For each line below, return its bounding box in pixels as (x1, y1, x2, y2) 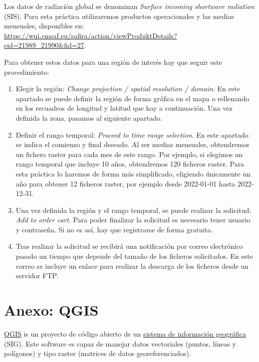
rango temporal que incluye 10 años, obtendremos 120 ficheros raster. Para (15, 159, 245, 169)
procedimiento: (4, 66, 49, 77)
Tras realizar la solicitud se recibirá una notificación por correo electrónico (15, 241, 243, 251)
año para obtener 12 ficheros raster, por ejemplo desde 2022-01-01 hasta (15, 178, 236, 188)
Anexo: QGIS (4, 300, 99, 320)
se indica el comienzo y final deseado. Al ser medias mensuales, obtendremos (15, 139, 250, 150)
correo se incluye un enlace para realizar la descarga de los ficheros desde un (15, 260, 249, 271)
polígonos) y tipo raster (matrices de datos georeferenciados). (4, 348, 191, 359)
